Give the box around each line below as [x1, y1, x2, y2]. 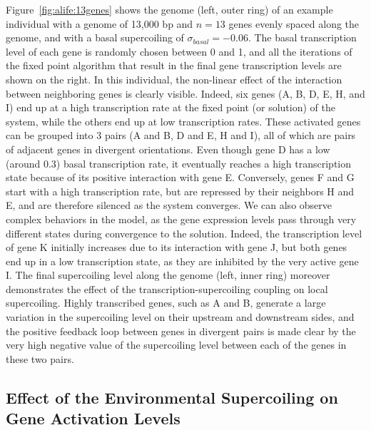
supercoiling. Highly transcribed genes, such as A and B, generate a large [6, 295, 326, 310]
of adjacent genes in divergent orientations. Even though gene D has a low [6, 141, 330, 156]
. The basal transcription [248, 30, 357, 45]
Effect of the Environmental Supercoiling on [6, 386, 338, 408]
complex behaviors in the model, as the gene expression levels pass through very [6, 211, 357, 226]
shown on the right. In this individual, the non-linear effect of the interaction [6, 71, 342, 86]
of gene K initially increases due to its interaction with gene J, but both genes [6, 240, 347, 255]
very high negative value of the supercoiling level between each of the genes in [6, 337, 347, 352]
